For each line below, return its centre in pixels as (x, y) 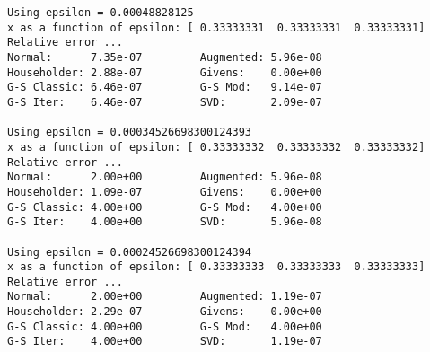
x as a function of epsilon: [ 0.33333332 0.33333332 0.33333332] (216, 147)
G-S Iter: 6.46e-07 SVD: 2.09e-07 (165, 102)
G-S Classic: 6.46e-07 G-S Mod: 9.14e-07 (165, 88)
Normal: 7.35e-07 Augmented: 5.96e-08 (165, 57)
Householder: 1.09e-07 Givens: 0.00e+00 (165, 192)
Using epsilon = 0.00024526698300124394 (130, 252)
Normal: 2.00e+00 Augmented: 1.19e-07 (165, 297)
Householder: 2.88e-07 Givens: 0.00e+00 (165, 72)
